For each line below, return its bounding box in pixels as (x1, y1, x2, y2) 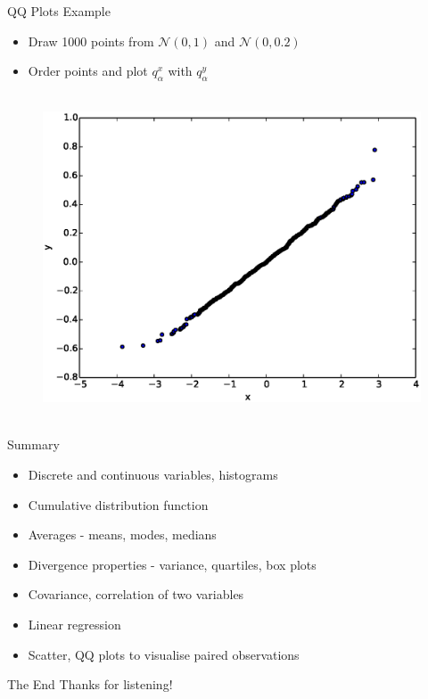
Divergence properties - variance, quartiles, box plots (28, 555, 317, 573)
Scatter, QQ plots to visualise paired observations (28, 645, 300, 663)
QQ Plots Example (7, 2, 111, 20)
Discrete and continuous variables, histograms (28, 465, 278, 484)
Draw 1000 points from (28, 31, 154, 50)
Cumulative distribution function (28, 495, 209, 514)
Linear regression (28, 615, 121, 634)
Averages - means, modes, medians (28, 525, 217, 544)
